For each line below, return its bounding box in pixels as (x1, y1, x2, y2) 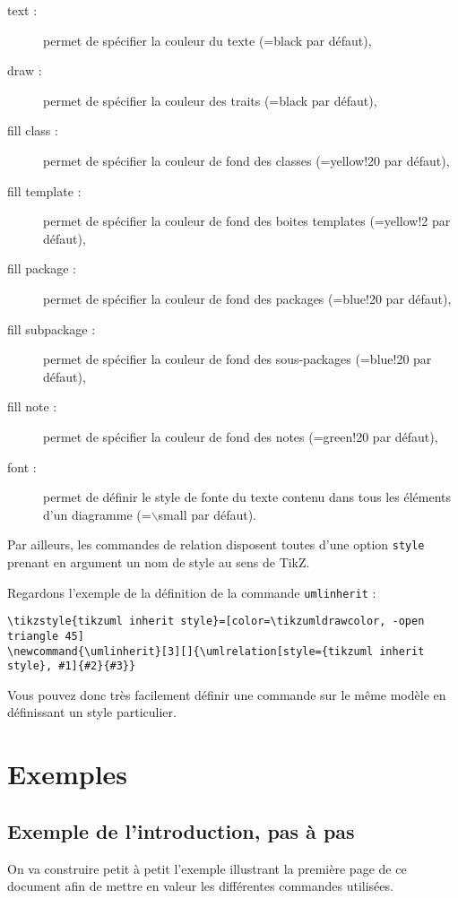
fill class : (7, 121, 58, 140)
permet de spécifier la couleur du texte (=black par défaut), (43, 30, 372, 49)
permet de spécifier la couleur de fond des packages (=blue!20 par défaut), (43, 289, 452, 307)
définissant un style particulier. (7, 703, 177, 721)
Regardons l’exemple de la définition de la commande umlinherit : (7, 583, 376, 601)
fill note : (7, 397, 57, 416)
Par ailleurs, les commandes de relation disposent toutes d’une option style (7, 535, 425, 554)
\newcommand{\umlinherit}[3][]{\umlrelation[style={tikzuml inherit (7, 644, 425, 658)
